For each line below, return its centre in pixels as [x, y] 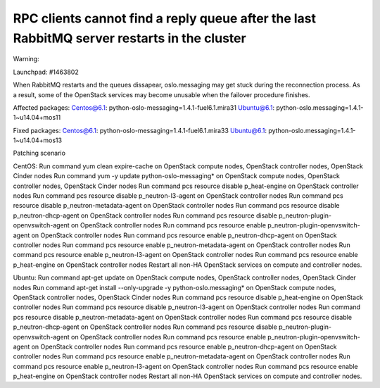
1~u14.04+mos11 [37, 118]
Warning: [26, 59]
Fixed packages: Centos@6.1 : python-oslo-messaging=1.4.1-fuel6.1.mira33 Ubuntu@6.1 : [140, 130]
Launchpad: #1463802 [46, 72]
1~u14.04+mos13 [38, 140]
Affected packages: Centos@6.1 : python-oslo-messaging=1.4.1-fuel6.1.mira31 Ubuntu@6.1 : [144, 107]
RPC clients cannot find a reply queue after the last [165, 18]
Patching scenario [39, 153]
